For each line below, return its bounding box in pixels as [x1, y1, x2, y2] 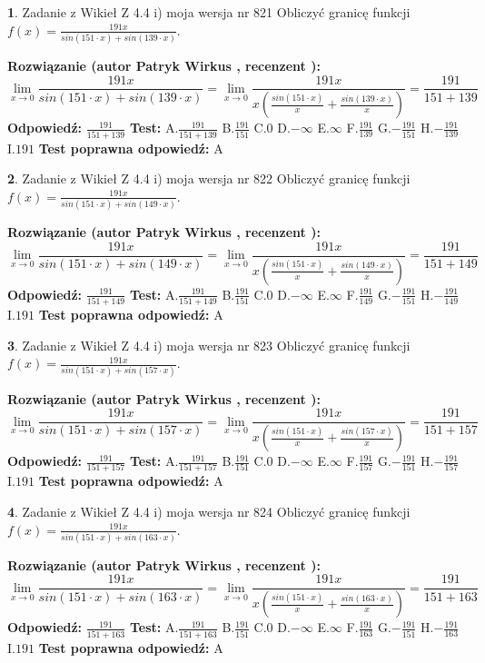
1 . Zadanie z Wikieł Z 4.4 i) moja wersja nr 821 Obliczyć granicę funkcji [7, 3, 411, 21]
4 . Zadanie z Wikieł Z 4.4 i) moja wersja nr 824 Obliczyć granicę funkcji [7, 501, 411, 520]
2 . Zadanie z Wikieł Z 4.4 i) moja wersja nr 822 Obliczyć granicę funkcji [7, 169, 411, 188]
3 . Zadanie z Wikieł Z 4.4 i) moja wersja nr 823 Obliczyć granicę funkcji [7, 335, 411, 354]
